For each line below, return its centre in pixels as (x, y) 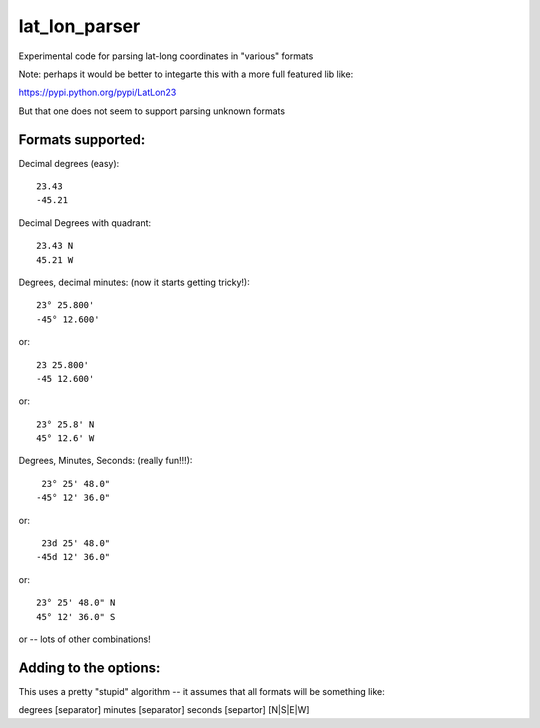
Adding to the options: (89, 667)
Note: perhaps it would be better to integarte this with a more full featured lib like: (186, 74)
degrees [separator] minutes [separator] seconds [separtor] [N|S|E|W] (164, 710)
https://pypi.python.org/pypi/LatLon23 (97, 92)
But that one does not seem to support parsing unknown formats (151, 111)
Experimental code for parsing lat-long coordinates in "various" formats (166, 56)
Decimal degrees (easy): (69, 163)
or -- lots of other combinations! (84, 639)
